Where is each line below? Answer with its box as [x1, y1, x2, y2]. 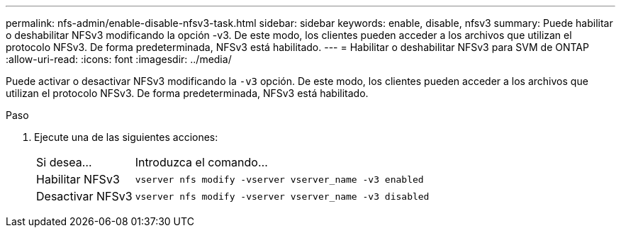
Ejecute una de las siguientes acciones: [34, 131, 218, 143]
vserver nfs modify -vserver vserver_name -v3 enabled [135, 174, 424, 185]
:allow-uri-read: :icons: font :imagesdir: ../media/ [6, 53, 232, 65]
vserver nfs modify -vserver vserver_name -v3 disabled [135, 191, 430, 202]
